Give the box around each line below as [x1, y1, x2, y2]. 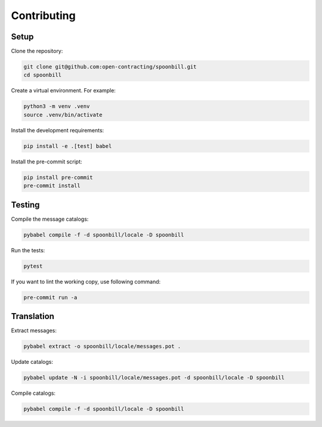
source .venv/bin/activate [23, 111, 103, 118]
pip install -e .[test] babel [23, 143, 112, 149]
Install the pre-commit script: [11, 158, 83, 165]
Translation [11, 311, 55, 321]
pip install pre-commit [23, 174, 94, 181]
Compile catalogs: [11, 389, 56, 397]
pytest [23, 262, 43, 270]
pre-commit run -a [23, 294, 78, 301]
